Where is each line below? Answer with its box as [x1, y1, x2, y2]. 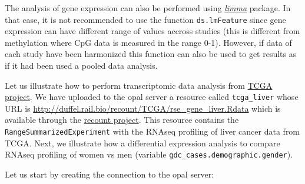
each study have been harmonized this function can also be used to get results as [5, 48, 297, 60]
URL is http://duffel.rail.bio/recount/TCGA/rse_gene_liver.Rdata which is [5, 102, 281, 114]
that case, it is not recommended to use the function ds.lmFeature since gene [5, 13, 286, 25]
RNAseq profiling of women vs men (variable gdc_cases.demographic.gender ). [5, 148, 293, 160]
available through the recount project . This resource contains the [5, 113, 239, 126]
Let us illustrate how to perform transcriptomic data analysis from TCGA [5, 79, 273, 91]
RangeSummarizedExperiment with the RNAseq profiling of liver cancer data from [5, 125, 300, 138]
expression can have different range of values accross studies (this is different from [5, 25, 300, 37]
